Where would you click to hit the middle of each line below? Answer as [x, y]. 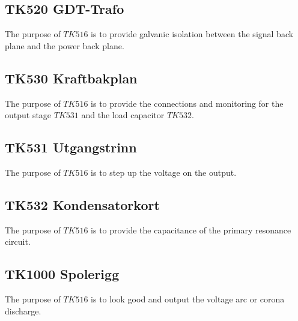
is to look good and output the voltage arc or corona [188, 299]
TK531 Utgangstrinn [71, 147]
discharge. [23, 310]
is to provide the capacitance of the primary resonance [191, 229]
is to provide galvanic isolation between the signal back [192, 34]
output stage [28, 115]
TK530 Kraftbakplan [71, 78]
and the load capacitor [123, 115]
